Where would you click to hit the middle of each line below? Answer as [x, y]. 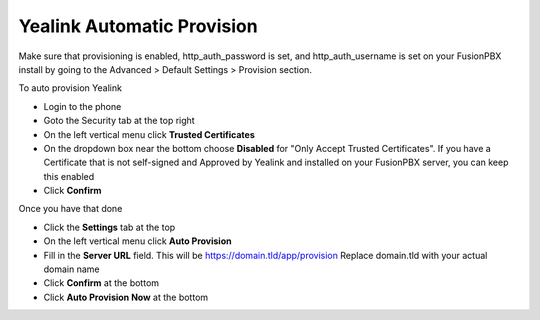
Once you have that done [70, 209]
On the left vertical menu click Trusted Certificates [149, 134]
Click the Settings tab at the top [109, 227]
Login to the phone [82, 106]
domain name [71, 269]
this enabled [69, 176]
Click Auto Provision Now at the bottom [126, 297]
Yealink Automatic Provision [138, 26]
